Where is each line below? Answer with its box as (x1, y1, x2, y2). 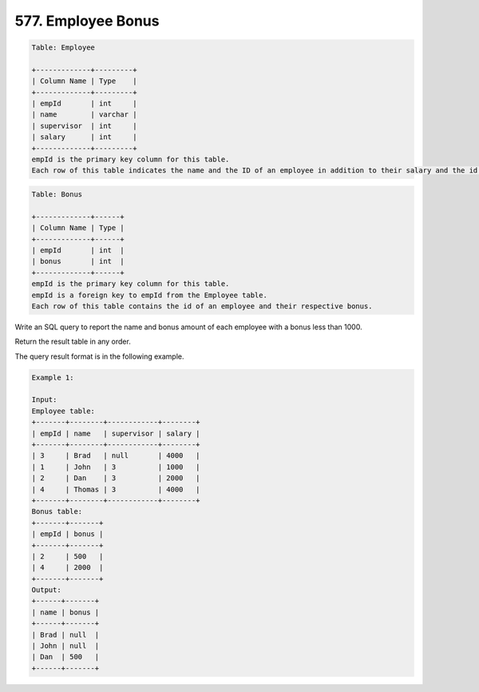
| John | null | (31, 642, 100, 650)
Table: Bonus (31, 190, 83, 199)
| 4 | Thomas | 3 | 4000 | (31, 484, 200, 494)
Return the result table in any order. (14, 336, 131, 347)
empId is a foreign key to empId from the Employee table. (31, 290, 267, 300)
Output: (31, 586, 61, 595)
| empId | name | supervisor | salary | (31, 428, 200, 438)
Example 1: (31, 372, 74, 382)
